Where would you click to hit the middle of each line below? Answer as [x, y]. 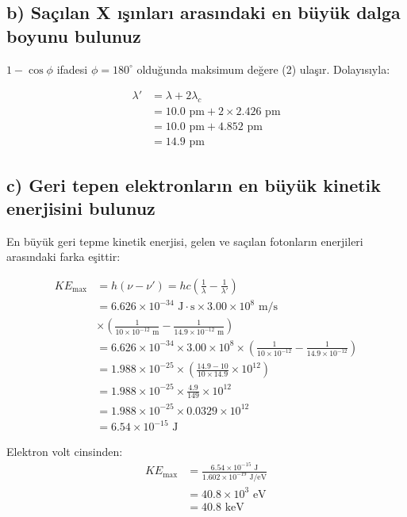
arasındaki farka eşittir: [63, 257]
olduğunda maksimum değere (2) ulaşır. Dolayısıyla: [263, 69]
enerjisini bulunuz [81, 207]
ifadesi [72, 69]
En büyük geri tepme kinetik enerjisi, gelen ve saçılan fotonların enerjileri [185, 241]
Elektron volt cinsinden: [65, 452]
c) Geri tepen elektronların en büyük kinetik [194, 184]
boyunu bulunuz [74, 35]
